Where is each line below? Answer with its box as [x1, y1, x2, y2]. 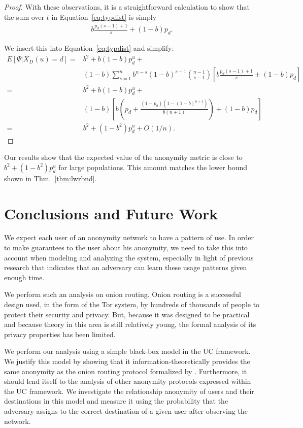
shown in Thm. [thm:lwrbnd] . [4, 173, 97, 183]
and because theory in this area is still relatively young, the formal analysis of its [4, 319, 256, 330]
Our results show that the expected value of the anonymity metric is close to [4, 152, 243, 162]
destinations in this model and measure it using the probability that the [4, 396, 228, 406]
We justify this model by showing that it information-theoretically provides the [4, 356, 250, 366]
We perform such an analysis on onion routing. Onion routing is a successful [4, 289, 242, 300]
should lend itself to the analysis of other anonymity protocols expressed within [4, 376, 251, 386]
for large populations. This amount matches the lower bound [58, 161, 247, 172]
